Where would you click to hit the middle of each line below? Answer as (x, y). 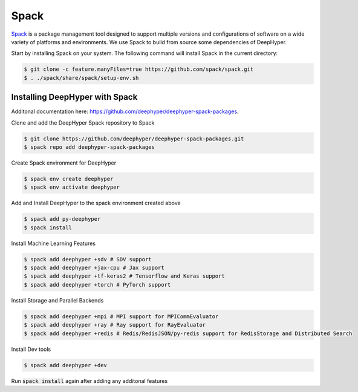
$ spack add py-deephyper (62, 219)
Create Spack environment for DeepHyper (64, 163)
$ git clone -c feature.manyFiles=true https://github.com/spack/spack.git (139, 69)
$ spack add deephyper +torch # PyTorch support (97, 285)
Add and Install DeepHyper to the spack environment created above (96, 203)
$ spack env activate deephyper (72, 187)
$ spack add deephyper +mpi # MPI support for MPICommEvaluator (121, 316)
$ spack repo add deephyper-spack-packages (89, 147)
